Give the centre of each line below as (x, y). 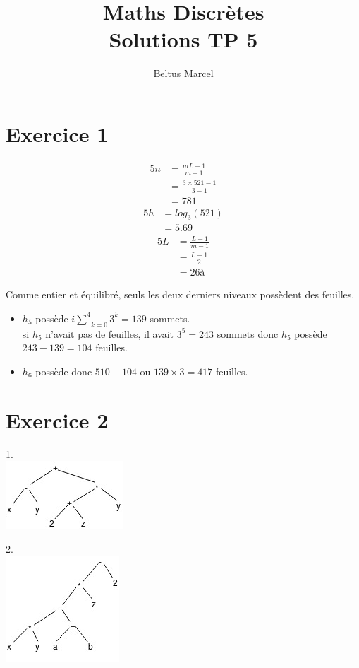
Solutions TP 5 (183, 39)
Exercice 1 (57, 133)
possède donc (64, 371)
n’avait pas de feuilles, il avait (110, 333)
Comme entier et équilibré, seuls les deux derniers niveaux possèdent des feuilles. (180, 294)
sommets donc (248, 333)
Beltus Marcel (183, 73)
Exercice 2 (57, 420)
